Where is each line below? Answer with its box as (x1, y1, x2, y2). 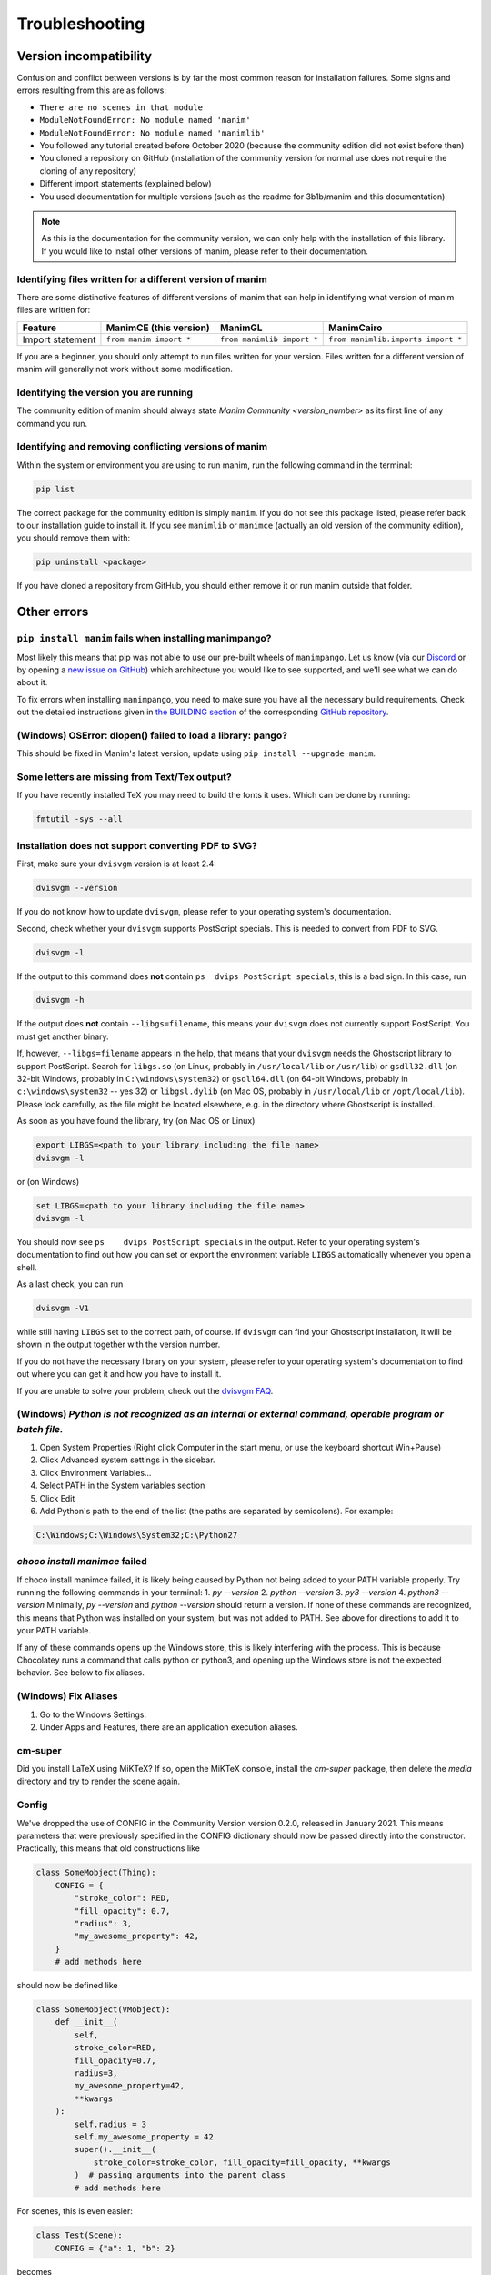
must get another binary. (16, 1031, 109, 1042)
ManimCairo (328, 321, 383, 334)
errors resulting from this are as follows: (16, 85, 167, 96)
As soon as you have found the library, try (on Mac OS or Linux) (16, 1116, 256, 1127)
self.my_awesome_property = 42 (74, 2131, 214, 2142)
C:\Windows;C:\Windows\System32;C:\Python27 (35, 1530, 238, 1540)
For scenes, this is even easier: (16, 2206, 134, 2217)
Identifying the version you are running (16, 386, 194, 399)
